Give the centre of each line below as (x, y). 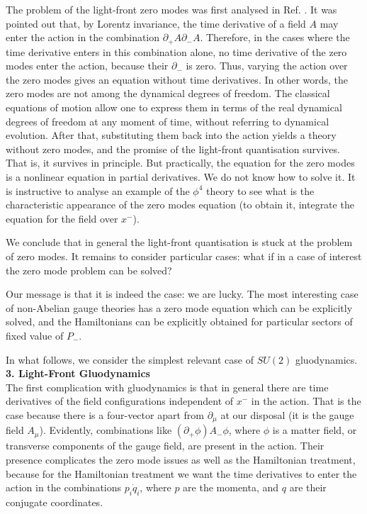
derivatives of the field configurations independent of (120, 401)
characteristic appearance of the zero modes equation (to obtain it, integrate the (180, 205)
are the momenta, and (231, 487)
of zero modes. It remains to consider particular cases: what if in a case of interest (184, 256)
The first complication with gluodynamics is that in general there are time (167, 387)
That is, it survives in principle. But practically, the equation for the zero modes (180, 163)
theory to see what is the (260, 190)
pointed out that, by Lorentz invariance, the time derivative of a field (156, 23)
